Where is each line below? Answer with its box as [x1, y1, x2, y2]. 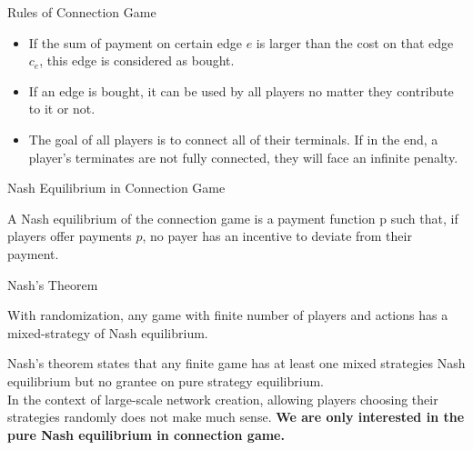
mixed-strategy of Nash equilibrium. [7, 323, 208, 342]
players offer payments [7, 226, 132, 245]
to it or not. [28, 99, 96, 118]
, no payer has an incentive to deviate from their [142, 226, 412, 245]
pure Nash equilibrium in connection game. [7, 425, 285, 444]
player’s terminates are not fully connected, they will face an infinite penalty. [28, 147, 458, 166]
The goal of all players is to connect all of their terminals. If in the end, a [28, 129, 438, 148]
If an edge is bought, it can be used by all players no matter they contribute [28, 81, 454, 100]
